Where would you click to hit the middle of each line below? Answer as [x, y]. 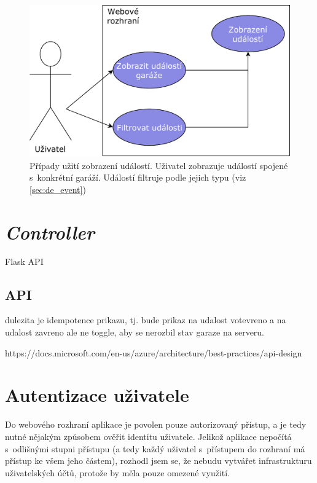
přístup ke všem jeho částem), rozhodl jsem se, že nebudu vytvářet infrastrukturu [158, 461]
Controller [50, 232]
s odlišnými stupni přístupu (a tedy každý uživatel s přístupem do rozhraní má [155, 448]
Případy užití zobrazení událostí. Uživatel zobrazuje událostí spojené [159, 165]
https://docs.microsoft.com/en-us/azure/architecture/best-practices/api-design [154, 352]
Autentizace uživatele [97, 395]
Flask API [24, 261]
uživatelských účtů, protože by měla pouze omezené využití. [118, 472]
